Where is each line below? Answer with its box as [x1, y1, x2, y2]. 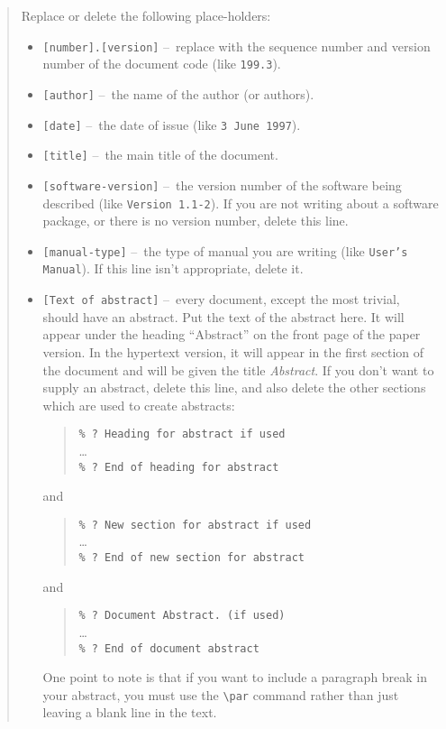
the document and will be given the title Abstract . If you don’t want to [42, 360, 434, 379]
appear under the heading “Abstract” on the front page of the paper [42, 325, 421, 344]
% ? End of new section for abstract [78, 551, 305, 565]
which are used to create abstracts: [42, 395, 235, 414]
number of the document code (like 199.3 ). [42, 54, 281, 73]
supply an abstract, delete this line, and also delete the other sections [42, 378, 426, 397]
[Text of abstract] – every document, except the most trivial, [42, 290, 400, 309]
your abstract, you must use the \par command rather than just [42, 685, 399, 704]
